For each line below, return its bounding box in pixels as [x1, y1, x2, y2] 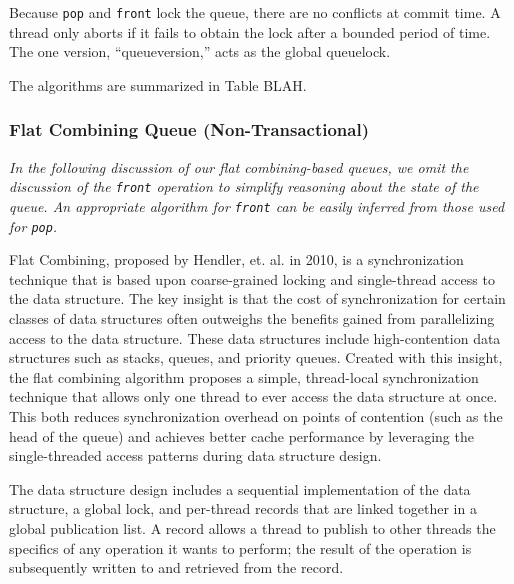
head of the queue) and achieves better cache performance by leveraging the [9, 425, 474, 446]
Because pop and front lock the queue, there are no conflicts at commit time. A [9, 2, 501, 22]
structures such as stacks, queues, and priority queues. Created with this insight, [9, 347, 503, 368]
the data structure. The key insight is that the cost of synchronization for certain [9, 288, 506, 309]
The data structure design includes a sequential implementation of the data [9, 478, 471, 499]
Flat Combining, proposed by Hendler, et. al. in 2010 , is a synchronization [9, 249, 464, 270]
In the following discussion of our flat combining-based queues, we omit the [9, 156, 469, 177]
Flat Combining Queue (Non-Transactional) [9, 117, 369, 142]
